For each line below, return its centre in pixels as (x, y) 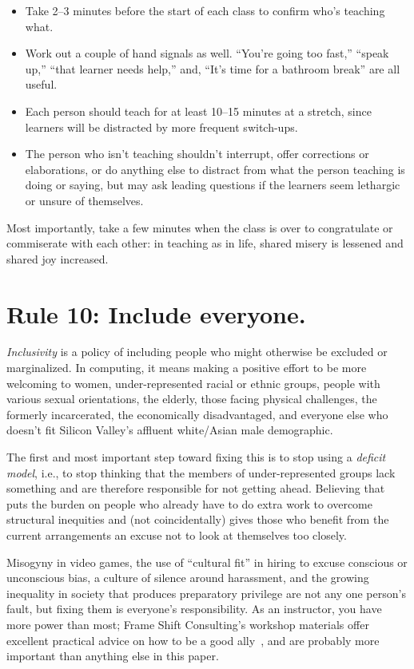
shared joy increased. (58, 258)
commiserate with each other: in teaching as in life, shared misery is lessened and (205, 243)
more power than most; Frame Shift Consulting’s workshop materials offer (188, 624)
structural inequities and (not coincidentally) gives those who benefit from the (198, 519)
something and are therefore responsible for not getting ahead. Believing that (196, 488)
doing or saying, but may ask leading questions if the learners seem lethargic (213, 185)
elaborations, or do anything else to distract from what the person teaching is (215, 169)
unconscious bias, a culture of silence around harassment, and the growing (188, 578)
